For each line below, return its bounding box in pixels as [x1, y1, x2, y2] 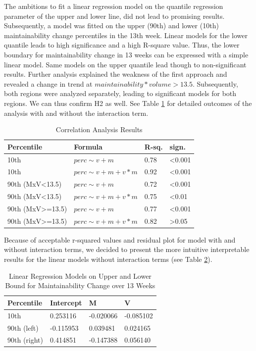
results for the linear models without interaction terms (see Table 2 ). [4, 254, 212, 264]
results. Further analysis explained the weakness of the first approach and [4, 69, 227, 79]
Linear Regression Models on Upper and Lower [8, 270, 152, 281]
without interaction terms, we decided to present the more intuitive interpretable [4, 244, 250, 254]
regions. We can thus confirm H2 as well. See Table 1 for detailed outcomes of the [4, 98, 252, 108]
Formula [74, 141, 102, 151]
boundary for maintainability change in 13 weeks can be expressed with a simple [4, 49, 249, 59]
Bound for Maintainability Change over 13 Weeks [5, 280, 155, 291]
